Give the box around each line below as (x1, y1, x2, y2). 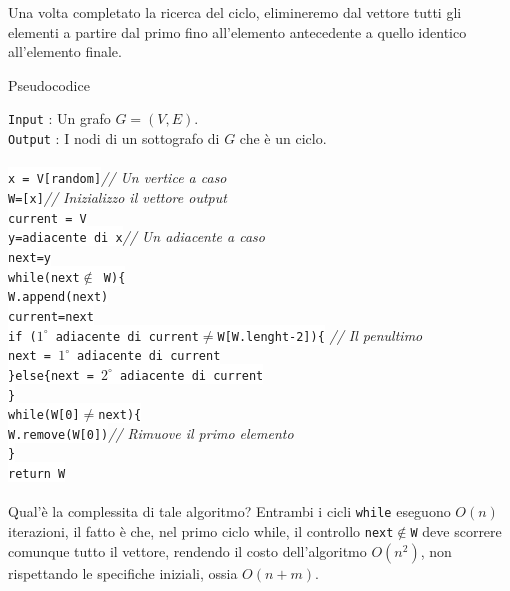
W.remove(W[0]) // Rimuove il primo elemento (8, 422, 294, 443)
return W (8, 467, 66, 482)
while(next (8, 270, 80, 285)
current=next (8, 309, 94, 324)
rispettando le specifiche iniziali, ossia (8, 562, 238, 583)
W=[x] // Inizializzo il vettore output (8, 186, 227, 207)
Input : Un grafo (8, 108, 111, 129)
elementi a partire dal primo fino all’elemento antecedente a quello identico (8, 21, 467, 42)
